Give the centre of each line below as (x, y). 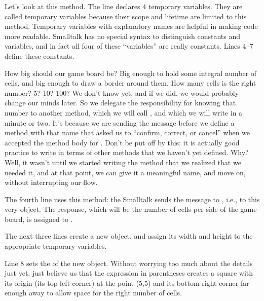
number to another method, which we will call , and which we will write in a (124, 112)
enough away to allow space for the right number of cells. (93, 293)
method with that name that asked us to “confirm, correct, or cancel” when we (127, 133)
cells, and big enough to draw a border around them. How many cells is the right (130, 83)
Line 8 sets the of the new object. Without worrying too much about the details (129, 263)
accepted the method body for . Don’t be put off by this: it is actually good (122, 142)
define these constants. (40, 55)
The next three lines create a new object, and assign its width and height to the (129, 236)
